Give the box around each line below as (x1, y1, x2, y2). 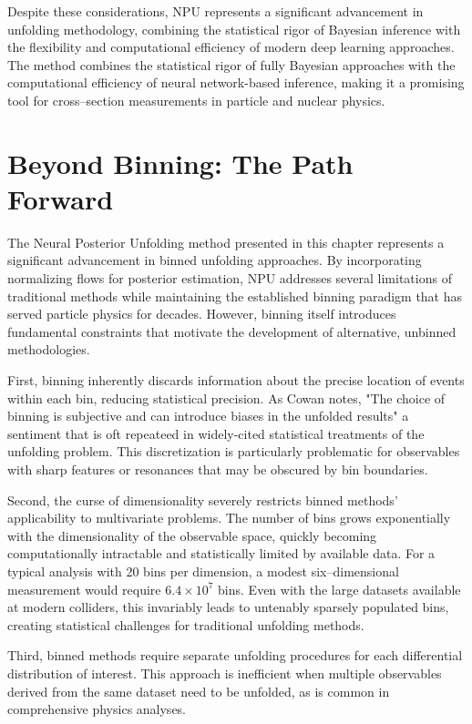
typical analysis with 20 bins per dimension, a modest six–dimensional (7, 561, 399, 580)
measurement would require (7, 579, 161, 598)
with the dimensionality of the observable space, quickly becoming (7, 525, 377, 545)
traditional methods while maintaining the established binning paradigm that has (7, 286, 463, 305)
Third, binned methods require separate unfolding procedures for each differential (7, 646, 463, 665)
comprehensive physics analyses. (7, 699, 187, 719)
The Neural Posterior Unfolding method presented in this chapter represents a (7, 232, 445, 251)
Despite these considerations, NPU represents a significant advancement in (7, 2, 424, 20)
